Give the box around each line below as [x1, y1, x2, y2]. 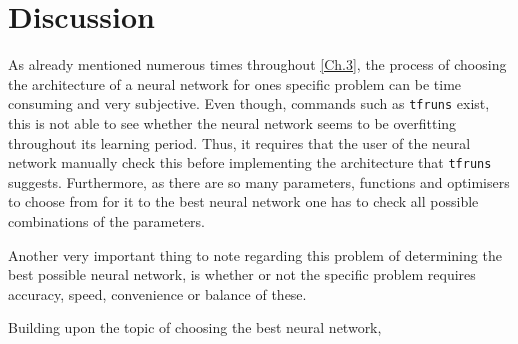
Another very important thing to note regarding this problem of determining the [8, 244, 502, 265]
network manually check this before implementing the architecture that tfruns [8, 152, 492, 173]
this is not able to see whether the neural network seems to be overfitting [8, 112, 457, 133]
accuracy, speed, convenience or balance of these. [8, 283, 307, 304]
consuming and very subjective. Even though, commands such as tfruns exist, [8, 93, 490, 114]
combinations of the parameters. [8, 211, 206, 231]
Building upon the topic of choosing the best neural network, [8, 317, 382, 338]
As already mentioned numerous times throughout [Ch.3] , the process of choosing [8, 54, 507, 75]
